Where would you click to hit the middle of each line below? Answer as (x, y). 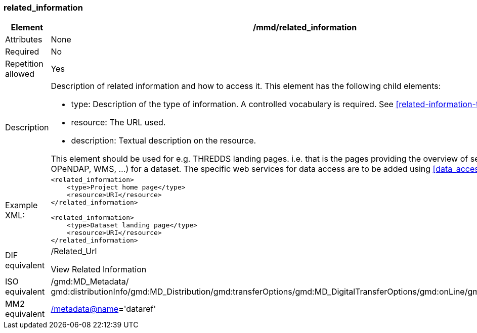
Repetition (24, 64)
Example (21, 205)
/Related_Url (74, 251)
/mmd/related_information (305, 28)
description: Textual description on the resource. (164, 141)
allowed (20, 74)
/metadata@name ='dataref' (103, 309)
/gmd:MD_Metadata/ (90, 282)
